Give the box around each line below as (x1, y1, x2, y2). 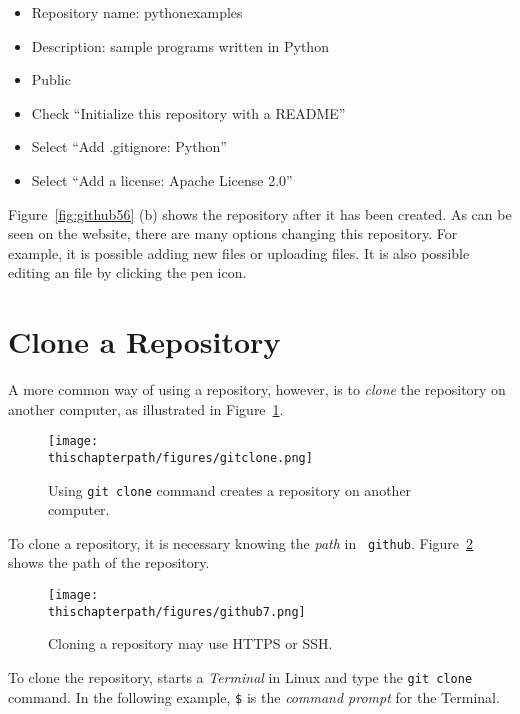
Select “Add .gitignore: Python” (31, 136, 227, 157)
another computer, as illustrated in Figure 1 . (8, 398, 284, 419)
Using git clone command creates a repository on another (48, 479, 412, 500)
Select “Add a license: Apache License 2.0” (31, 169, 293, 190)
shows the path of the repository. (8, 552, 210, 573)
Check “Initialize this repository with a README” (31, 102, 346, 123)
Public (31, 69, 71, 90)
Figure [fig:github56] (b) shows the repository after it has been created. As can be (8, 203, 512, 224)
